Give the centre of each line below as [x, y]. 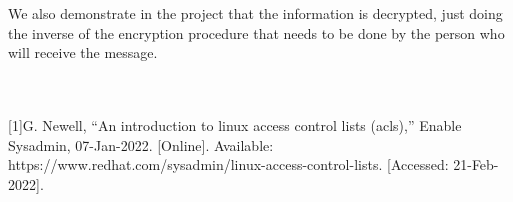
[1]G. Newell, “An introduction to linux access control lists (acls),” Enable [235, 124]
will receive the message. [83, 52]
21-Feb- [476, 164]
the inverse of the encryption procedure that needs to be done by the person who [256, 32]
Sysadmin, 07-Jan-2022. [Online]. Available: [141, 144]
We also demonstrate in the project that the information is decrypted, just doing [255, 13]
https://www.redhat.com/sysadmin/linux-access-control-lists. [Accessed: [228, 164]
